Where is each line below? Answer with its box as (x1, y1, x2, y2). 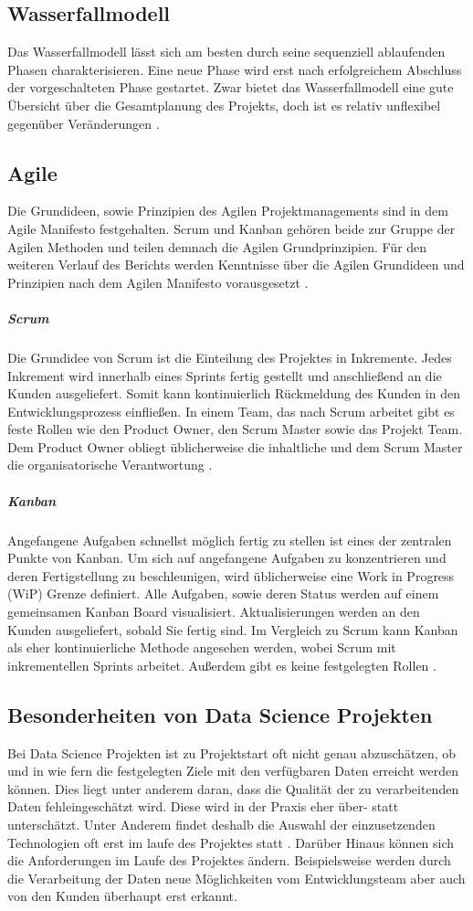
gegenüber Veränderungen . (7, 113, 160, 132)
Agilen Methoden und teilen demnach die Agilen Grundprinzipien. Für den (7, 237, 427, 256)
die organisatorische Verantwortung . (7, 455, 213, 474)
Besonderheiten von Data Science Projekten (7, 700, 433, 728)
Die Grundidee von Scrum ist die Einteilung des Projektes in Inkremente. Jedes (7, 347, 452, 366)
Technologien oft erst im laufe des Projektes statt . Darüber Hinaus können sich (7, 832, 455, 852)
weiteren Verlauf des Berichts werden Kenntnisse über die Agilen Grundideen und (7, 255, 465, 274)
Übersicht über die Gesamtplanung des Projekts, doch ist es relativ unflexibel (7, 95, 441, 114)
